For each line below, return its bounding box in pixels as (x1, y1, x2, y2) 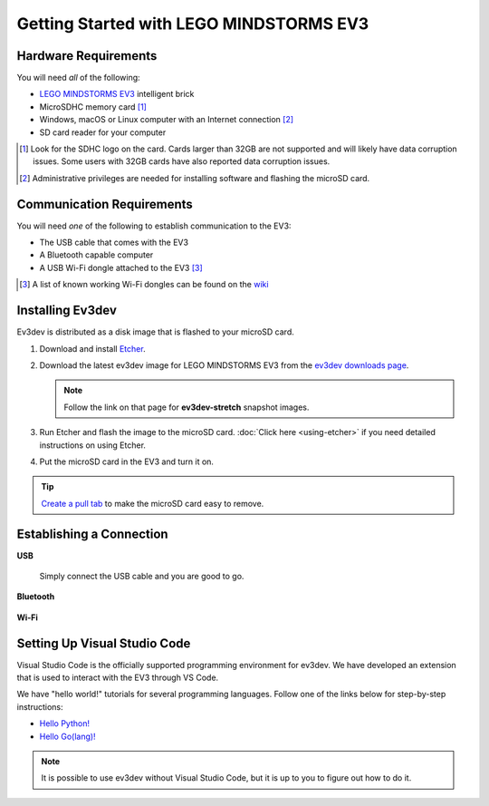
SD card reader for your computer (39, 127, 167, 138)
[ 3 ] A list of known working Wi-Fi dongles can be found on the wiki (19, 279, 269, 290)
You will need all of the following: (16, 73, 140, 83)
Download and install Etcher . (39, 343, 146, 354)
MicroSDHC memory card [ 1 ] (39, 101, 147, 112)
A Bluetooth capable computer (39, 249, 154, 260)
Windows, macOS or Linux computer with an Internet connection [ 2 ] (39, 114, 294, 125)
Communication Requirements (16, 196, 194, 212)
